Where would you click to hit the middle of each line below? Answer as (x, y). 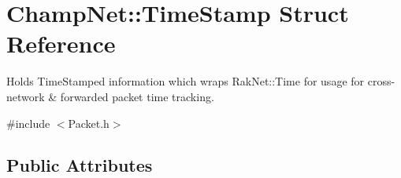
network (26, 96)
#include (28, 123)
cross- (381, 81)
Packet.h (89, 123)
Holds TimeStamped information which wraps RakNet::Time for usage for (186, 81)
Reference (61, 44)
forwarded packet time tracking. (137, 96)
